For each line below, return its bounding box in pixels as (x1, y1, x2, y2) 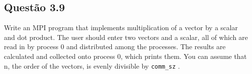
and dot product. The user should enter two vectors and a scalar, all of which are (4, 32, 248, 42)
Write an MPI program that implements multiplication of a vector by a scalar (4, 22, 238, 33)
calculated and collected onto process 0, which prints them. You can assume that (4, 51, 247, 61)
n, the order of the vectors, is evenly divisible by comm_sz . (4, 60, 180, 71)
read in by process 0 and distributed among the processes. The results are (4, 41, 226, 52)
